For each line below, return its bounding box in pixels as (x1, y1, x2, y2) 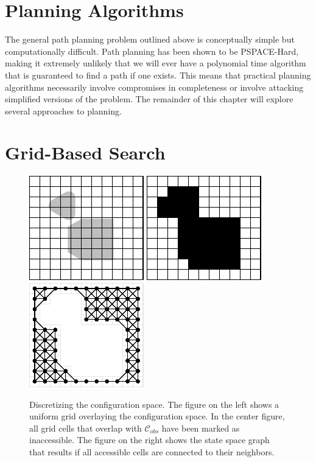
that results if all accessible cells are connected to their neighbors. (29, 445, 275, 458)
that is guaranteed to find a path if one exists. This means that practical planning (5, 68, 311, 81)
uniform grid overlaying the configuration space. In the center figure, (29, 410, 285, 422)
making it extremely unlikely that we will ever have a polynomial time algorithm (5, 57, 306, 69)
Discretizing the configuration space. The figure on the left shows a (29, 397, 279, 410)
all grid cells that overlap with (29, 421, 142, 434)
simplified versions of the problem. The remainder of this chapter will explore (5, 93, 293, 105)
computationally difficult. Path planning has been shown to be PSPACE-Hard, (5, 44, 299, 57)
